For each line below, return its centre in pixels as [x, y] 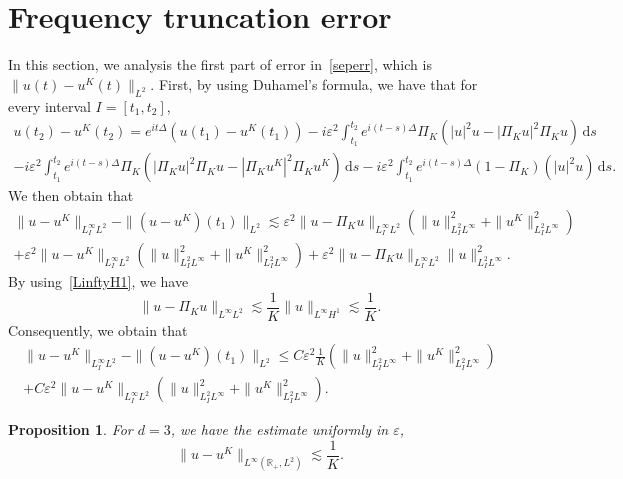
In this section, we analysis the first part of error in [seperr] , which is [220, 64]
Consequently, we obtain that [98, 329]
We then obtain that [71, 195]
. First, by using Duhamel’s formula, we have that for [314, 83]
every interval [49, 105]
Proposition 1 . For [70, 429]
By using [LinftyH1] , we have [98, 281]
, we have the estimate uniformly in [279, 429]
